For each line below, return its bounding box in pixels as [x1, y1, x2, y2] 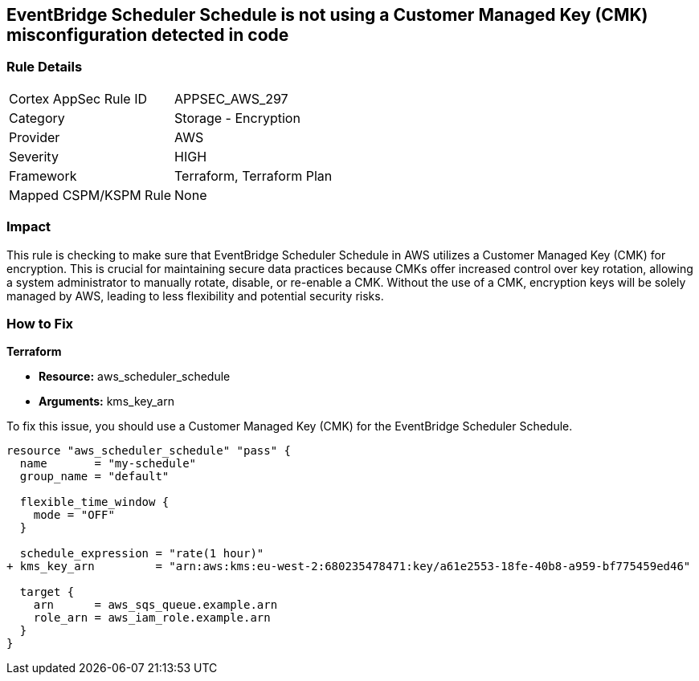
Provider [9, 128, 60, 145]
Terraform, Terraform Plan [174, 167, 333, 184]
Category [9, 109, 65, 126]
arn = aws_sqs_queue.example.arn [33, 598, 278, 612]
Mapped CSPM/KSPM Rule [9, 186, 172, 203]
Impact [6, 218, 51, 235]
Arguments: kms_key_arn [39, 394, 174, 409]
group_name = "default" [19, 470, 170, 483]
